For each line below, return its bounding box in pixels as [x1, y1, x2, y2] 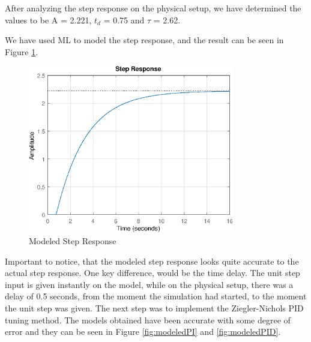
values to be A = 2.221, [5, 13, 92, 26]
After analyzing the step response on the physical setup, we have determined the [5, 2, 301, 14]
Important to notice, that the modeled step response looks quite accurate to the [5, 254, 299, 267]
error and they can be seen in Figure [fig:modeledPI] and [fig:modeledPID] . [5, 325, 281, 338]
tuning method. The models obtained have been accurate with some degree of [5, 313, 291, 326]
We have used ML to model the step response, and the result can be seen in [5, 34, 284, 46]
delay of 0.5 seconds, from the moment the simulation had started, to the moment [5, 290, 307, 302]
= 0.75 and [103, 13, 145, 26]
